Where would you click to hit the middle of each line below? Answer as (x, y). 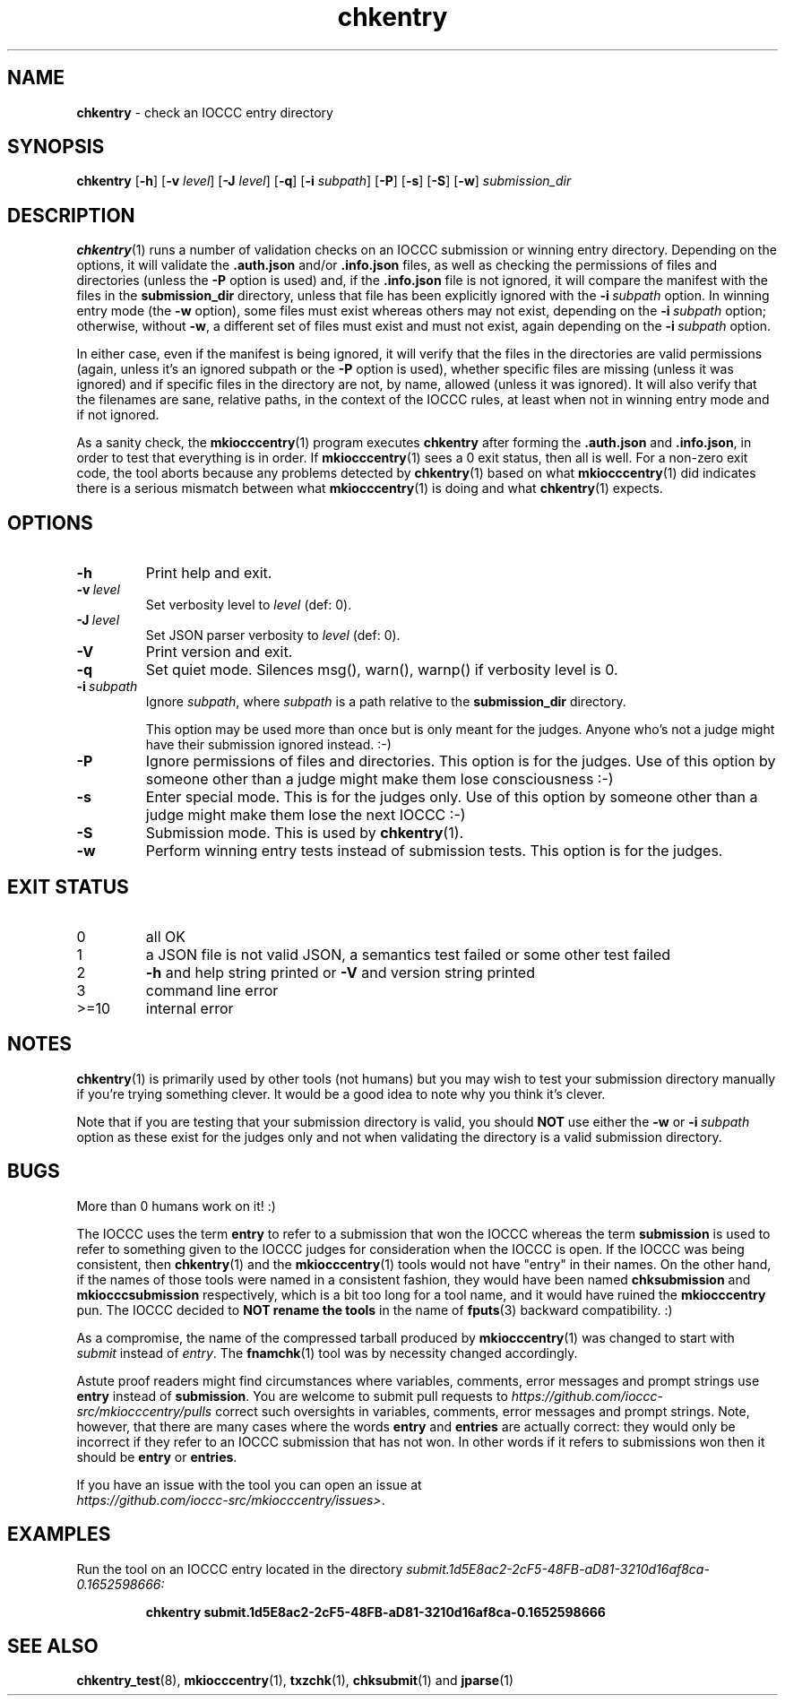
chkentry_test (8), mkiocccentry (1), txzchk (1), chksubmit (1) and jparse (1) (295, 1681)
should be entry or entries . (157, 1457)
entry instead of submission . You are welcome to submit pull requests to (292, 1396)
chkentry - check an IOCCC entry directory (205, 112)
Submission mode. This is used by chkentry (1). (305, 833)
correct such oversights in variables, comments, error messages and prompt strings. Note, (483, 1411)
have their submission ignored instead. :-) (268, 745)
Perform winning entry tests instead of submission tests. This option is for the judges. (434, 851)
